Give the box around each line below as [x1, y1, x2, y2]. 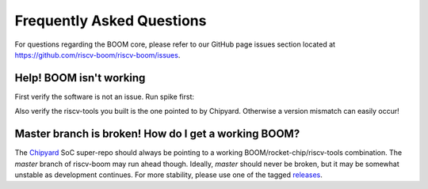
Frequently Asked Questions [14, 12, 207, 29]
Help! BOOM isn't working [14, 71, 146, 85]
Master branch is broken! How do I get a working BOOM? [14, 127, 300, 141]
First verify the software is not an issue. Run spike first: [14, 92, 194, 101]
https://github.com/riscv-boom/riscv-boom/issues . [14, 50, 181, 59]
